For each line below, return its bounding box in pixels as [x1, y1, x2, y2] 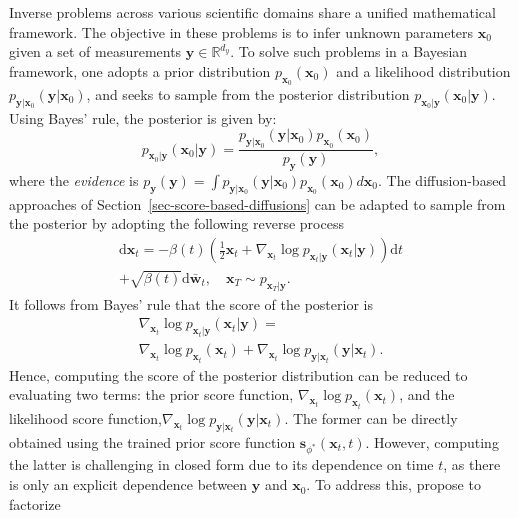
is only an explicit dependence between [9, 474, 248, 495]
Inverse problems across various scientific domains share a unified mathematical [9, 2, 496, 22]
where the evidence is [9, 170, 139, 190]
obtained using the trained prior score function [9, 431, 296, 452]
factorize [9, 493, 61, 514]
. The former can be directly [284, 407, 458, 428]
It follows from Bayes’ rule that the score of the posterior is [9, 293, 373, 314]
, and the [399, 384, 455, 405]
